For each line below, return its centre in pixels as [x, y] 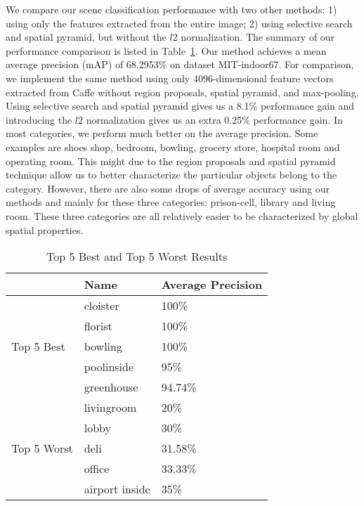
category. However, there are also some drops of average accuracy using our [168, 188]
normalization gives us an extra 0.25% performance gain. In [214, 119]
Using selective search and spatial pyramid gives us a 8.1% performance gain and [180, 106]
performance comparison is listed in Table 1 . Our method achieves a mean [166, 50]
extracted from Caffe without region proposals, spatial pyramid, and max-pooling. [182, 92]
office [97, 469]
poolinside [109, 367]
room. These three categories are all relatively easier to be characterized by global [182, 215]
